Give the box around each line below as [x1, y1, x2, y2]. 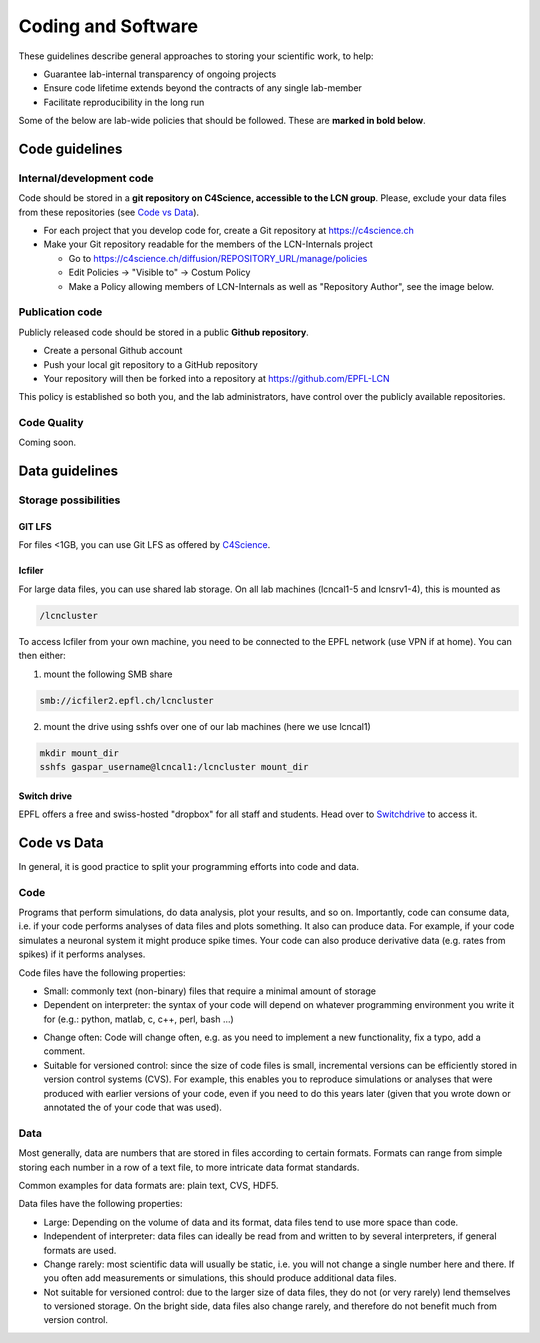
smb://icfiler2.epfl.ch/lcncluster [39, 695, 214, 706]
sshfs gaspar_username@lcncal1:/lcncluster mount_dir [39, 761, 309, 772]
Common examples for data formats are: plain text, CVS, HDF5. [18, 1179, 279, 1191]
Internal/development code [18, 171, 154, 185]
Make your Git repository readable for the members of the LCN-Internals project [43, 238, 374, 250]
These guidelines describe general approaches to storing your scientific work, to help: [18, 50, 374, 62]
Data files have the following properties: [18, 1198, 183, 1210]
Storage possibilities [18, 493, 121, 507]
